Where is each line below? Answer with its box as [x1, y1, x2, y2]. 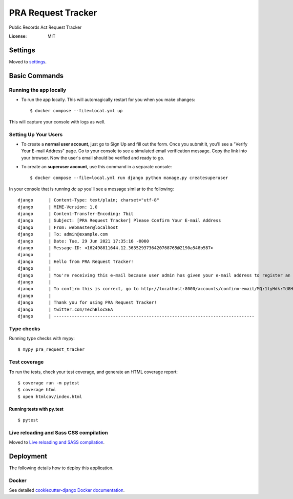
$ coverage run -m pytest [18, 380, 80, 385]
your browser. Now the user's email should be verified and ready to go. [21, 155, 165, 160]
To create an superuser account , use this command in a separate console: [21, 164, 172, 170]
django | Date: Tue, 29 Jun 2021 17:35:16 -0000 [18, 238, 149, 244]
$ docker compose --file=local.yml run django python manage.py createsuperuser [30, 175, 229, 180]
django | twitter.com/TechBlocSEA [18, 306, 113, 312]
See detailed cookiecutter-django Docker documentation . [9, 487, 125, 493]
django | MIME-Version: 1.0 [18, 204, 98, 210]
